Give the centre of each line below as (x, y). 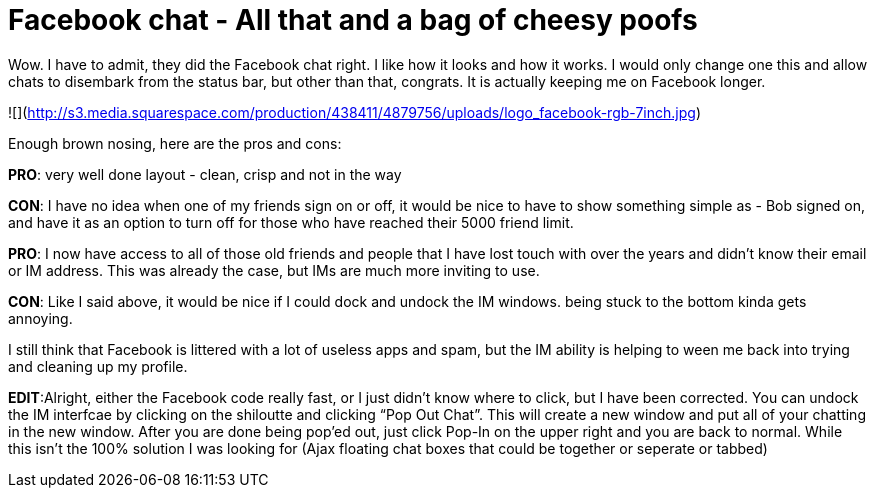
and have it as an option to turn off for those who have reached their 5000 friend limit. (291, 222)
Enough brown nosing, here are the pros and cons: (175, 143)
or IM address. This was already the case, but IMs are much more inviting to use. (274, 270)
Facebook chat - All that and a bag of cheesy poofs (353, 20)
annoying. (40, 318)
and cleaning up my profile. (98, 366)
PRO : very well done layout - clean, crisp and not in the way (205, 174)
